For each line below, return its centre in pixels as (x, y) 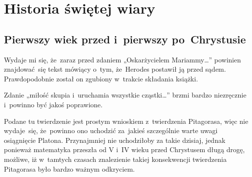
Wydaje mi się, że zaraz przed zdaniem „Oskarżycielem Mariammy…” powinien (123, 59)
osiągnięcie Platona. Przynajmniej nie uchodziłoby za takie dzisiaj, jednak (115, 140)
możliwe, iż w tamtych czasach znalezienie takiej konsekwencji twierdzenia (115, 159)
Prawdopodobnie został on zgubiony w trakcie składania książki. (101, 78)
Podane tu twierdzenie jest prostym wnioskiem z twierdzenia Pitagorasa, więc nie (126, 121)
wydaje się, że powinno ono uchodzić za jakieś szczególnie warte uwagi (111, 130)
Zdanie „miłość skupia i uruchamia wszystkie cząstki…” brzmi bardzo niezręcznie (125, 95)
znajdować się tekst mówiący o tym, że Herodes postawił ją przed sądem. (115, 69)
